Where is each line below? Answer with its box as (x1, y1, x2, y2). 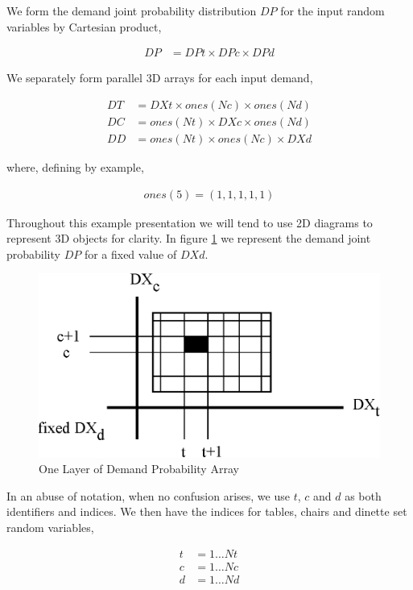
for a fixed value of (84, 245, 177, 262)
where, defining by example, (6, 158, 144, 175)
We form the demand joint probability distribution (6, 2, 257, 19)
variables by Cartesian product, (6, 18, 162, 35)
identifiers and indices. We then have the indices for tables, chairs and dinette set (6, 503, 407, 520)
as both (345, 487, 382, 504)
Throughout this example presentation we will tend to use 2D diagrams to (6, 214, 373, 231)
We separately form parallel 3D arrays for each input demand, (6, 69, 313, 86)
